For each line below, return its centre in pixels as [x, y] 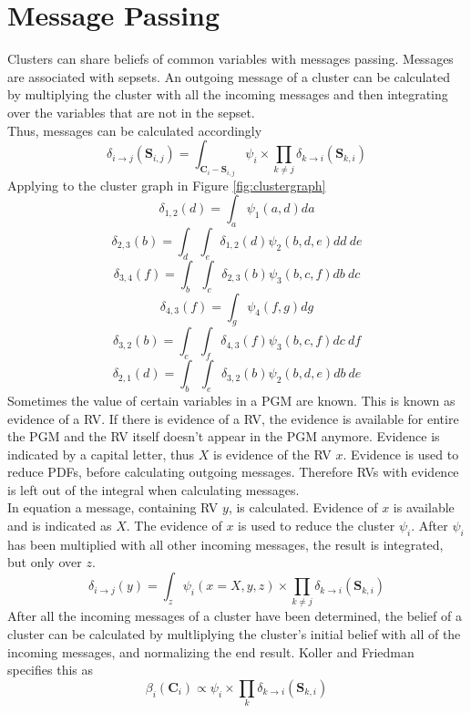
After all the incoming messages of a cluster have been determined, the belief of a [235, 616]
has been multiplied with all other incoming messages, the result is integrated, [225, 544]
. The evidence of [174, 526]
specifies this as [51, 670]
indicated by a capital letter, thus [101, 454]
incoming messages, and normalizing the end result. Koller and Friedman [211, 651]
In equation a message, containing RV [113, 507]
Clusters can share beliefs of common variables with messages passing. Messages [230, 59]
